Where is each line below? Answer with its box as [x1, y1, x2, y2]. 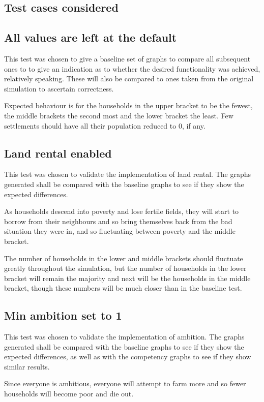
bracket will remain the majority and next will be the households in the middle [4, 272, 251, 283]
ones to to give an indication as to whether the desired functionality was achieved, [4, 63, 260, 74]
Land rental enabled [4, 145, 112, 161]
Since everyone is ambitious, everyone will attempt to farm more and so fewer [4, 378, 246, 389]
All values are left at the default [4, 29, 177, 45]
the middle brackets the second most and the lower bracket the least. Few [4, 110, 233, 120]
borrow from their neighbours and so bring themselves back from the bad [4, 215, 232, 226]
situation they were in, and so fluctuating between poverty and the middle [4, 226, 236, 236]
